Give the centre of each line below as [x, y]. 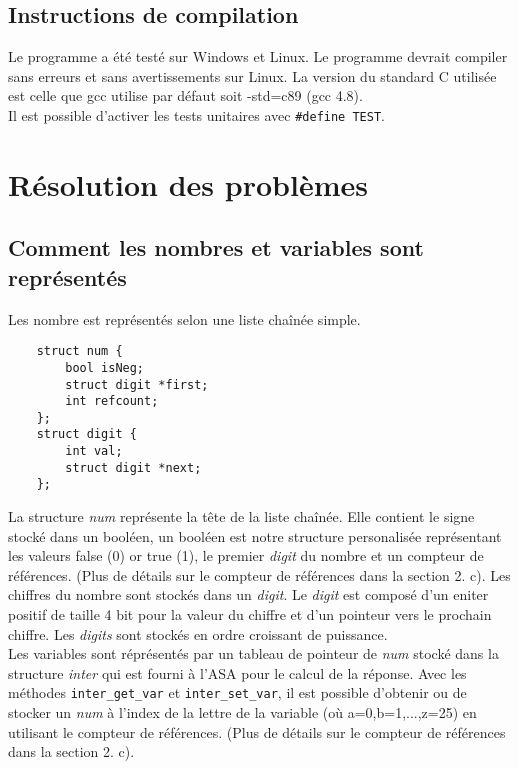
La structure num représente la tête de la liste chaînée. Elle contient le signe [241, 516]
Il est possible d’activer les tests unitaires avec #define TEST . [196, 114]
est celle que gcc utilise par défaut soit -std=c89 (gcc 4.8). [185, 95]
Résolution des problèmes [188, 183]
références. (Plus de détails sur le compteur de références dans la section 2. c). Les [259, 574]
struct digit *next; [133, 467]
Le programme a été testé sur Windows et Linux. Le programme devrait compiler [258, 56]
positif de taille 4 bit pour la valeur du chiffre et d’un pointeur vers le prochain [250, 614]
